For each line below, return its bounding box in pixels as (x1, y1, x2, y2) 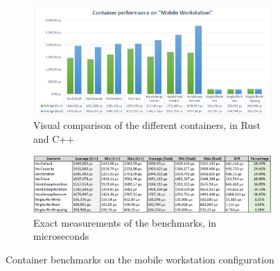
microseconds (33, 229, 89, 243)
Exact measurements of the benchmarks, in (33, 215, 217, 229)
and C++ (33, 131, 75, 146)
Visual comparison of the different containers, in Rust (33, 118, 261, 132)
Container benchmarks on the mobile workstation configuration (6, 252, 274, 267)
